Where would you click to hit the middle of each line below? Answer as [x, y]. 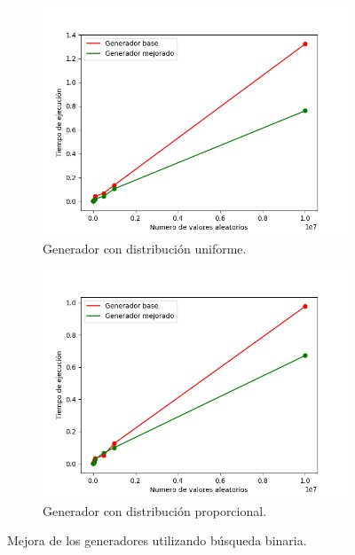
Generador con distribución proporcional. [155, 510]
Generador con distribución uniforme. [145, 248]
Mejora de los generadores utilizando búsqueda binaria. [157, 540]
